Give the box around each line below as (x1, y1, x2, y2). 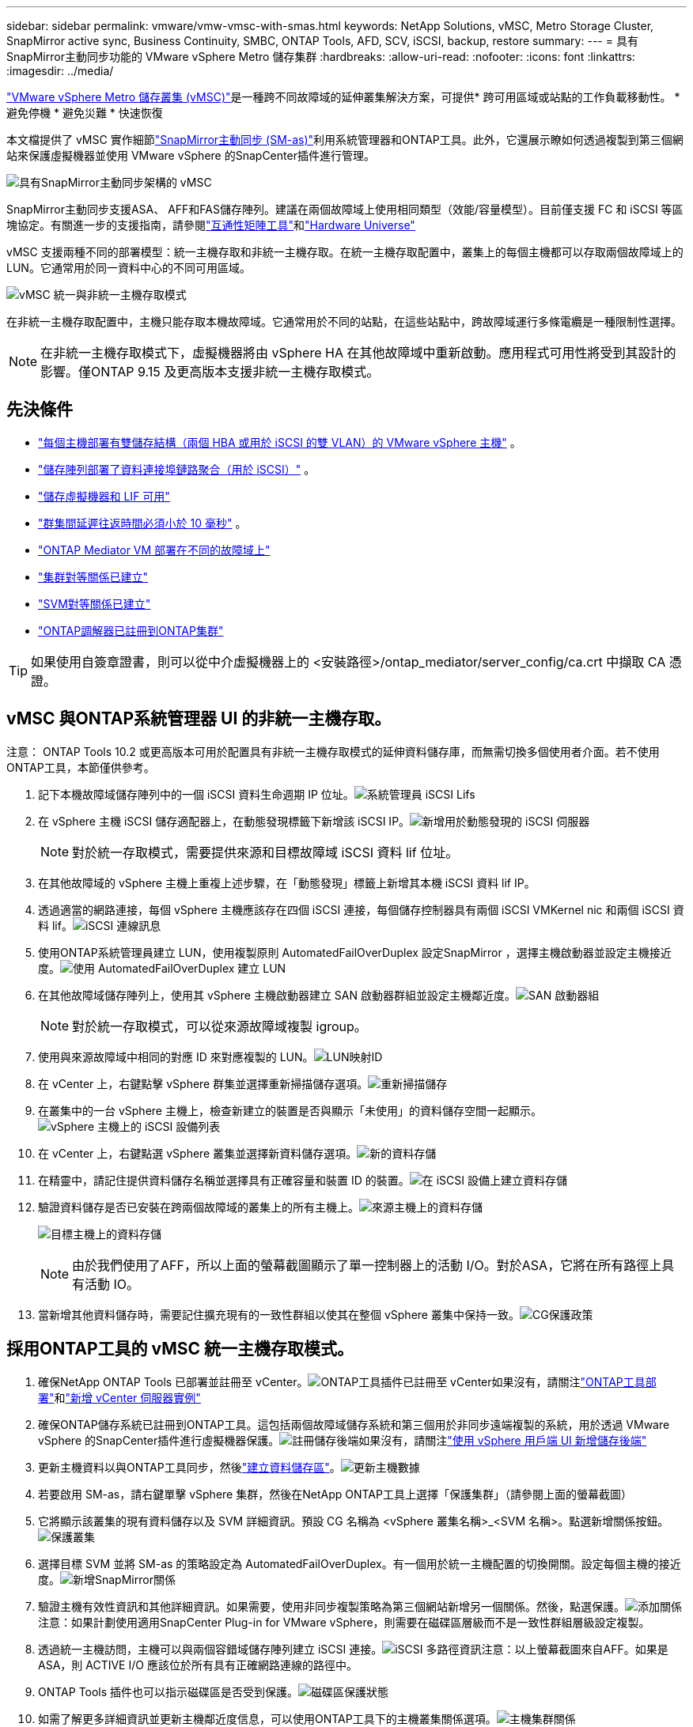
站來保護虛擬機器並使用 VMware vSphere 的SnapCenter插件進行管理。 (6, 149, 375, 162)
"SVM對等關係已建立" (38, 596, 151, 610)
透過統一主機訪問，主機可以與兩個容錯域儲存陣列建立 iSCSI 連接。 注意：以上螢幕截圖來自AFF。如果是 (38, 1642, 668, 1656)
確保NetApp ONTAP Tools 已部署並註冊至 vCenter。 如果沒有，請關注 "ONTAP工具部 (38, 1374, 657, 1389)
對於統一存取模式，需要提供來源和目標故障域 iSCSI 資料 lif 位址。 (72, 844, 459, 860)
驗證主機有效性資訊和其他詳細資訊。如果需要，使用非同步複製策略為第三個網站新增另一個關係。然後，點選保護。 (38, 1599, 625, 1613)
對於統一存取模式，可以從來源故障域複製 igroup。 (72, 1018, 367, 1034)
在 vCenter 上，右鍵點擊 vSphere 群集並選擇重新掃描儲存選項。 (38, 1076, 369, 1090)
